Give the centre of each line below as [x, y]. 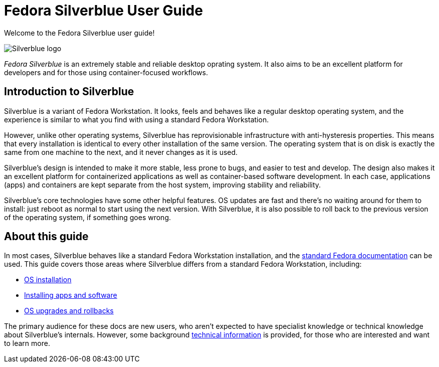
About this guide [46, 237]
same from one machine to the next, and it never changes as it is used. [121, 152]
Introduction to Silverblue [69, 92]
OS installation [48, 280]
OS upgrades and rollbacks [69, 311]
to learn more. [27, 343]
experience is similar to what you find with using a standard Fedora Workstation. [137, 119]
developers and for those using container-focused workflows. [106, 72]
